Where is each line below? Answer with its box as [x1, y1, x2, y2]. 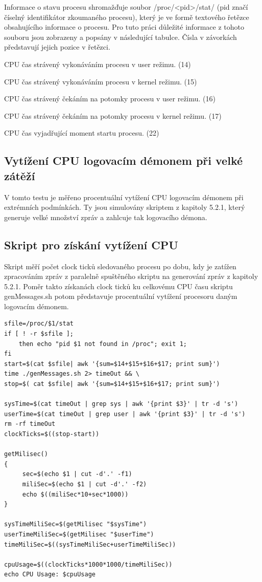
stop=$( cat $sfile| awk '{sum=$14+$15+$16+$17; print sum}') [4, 380, 220, 388]
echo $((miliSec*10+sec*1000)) [22, 490, 129, 498]
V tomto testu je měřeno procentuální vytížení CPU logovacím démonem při [4, 191, 244, 202]
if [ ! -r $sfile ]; [4, 330, 74, 338]
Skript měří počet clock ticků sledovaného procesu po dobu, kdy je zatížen [4, 261, 236, 271]
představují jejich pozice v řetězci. [4, 41, 110, 52]
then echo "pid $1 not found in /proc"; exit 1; [18, 340, 187, 348]
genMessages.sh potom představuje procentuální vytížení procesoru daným [4, 291, 237, 301]
